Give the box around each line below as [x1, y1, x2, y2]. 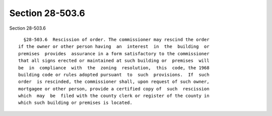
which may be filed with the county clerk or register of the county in [18, 93, 210, 99]
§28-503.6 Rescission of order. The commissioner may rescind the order [23, 37, 210, 42]
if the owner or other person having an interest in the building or [18, 44, 210, 50]
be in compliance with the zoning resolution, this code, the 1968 [18, 65, 210, 70]
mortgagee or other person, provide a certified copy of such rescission [18, 86, 210, 91]
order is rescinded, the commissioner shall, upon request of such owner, [18, 79, 210, 85]
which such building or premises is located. [18, 100, 133, 105]
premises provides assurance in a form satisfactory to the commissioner [18, 51, 210, 56]
